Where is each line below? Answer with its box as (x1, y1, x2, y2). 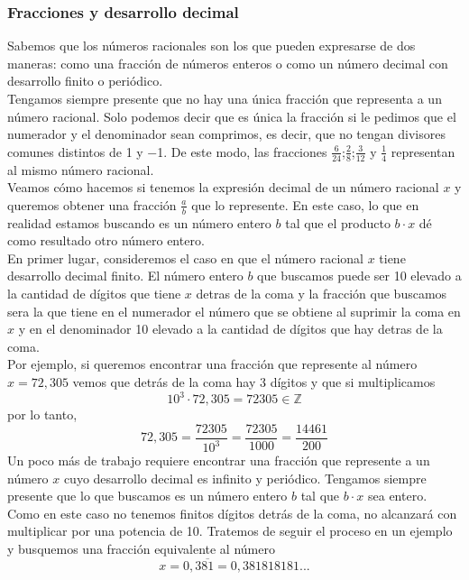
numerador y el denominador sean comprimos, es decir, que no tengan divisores (7, 124, 446, 143)
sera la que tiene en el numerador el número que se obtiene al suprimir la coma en (7, 301, 461, 320)
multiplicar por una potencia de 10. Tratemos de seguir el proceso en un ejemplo (7, 521, 453, 540)
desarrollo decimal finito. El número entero (7, 266, 244, 285)
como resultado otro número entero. (7, 231, 205, 250)
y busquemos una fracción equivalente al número (7, 539, 275, 558)
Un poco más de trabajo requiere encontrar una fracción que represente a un (7, 451, 430, 470)
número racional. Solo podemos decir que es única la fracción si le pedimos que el (7, 106, 456, 125)
